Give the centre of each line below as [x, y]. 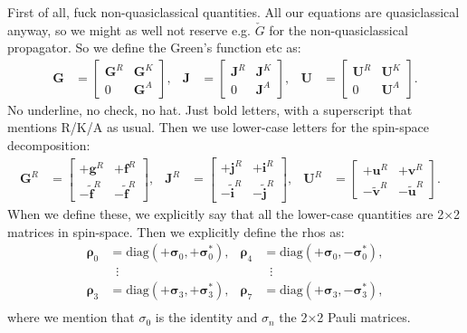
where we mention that [71, 317]
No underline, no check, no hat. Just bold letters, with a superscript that [210, 109]
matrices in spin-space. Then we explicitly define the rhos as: [176, 231]
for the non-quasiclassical [338, 29]
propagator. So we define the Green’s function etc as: [154, 48]
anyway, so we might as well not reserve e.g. [129, 29]
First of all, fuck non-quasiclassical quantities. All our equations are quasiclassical [233, 12]
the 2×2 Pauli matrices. [345, 317]
